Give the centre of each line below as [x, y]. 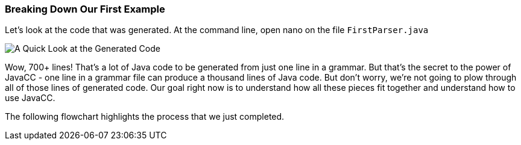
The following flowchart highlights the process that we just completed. [145, 117]
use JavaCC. [30, 98]
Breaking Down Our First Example [85, 9]
